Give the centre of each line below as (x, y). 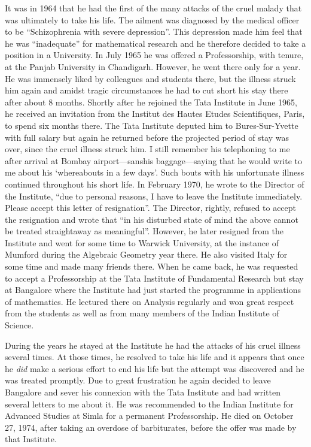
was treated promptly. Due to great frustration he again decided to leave (138, 380)
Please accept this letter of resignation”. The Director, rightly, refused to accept (151, 208)
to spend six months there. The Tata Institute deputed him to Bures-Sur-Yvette (152, 125)
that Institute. (31, 439)
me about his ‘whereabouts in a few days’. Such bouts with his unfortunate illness (155, 172)
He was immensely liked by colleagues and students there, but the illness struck (150, 78)
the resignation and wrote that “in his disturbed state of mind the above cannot (152, 219)
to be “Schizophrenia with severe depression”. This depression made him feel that (154, 31)
